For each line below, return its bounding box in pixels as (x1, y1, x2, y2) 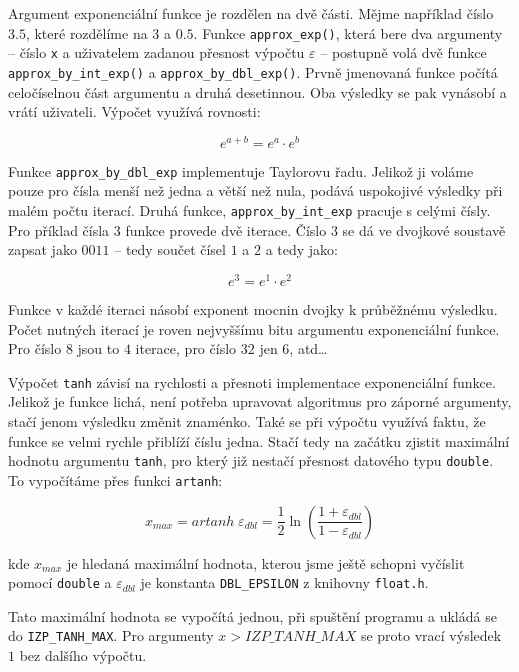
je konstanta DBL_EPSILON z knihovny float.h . (140, 572, 429, 593)
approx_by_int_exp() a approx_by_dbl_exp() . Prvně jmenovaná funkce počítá (8, 61, 498, 82)
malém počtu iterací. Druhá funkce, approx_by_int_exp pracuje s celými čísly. (8, 200, 491, 221)
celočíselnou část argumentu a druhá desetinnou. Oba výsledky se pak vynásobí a (8, 81, 507, 102)
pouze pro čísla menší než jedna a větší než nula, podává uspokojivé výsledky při (8, 180, 503, 201)
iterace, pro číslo (135, 338, 237, 359)
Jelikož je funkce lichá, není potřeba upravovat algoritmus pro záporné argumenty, (8, 391, 512, 412)
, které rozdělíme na (25, 22, 148, 43)
